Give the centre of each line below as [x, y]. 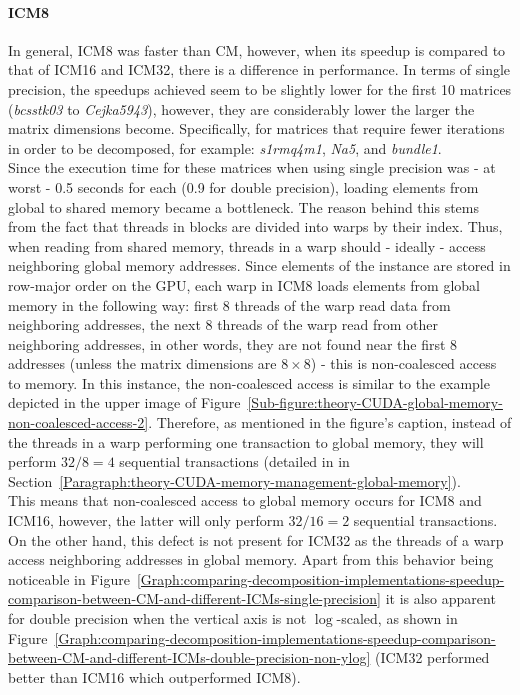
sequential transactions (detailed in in [234, 461]
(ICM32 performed [432, 657]
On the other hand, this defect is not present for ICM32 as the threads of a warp [256, 539]
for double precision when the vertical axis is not [157, 618]
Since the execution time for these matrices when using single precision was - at [252, 167]
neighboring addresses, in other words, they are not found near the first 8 [233, 343]
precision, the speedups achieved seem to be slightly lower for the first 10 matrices [260, 88]
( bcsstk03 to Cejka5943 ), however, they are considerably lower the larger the [241, 108]
